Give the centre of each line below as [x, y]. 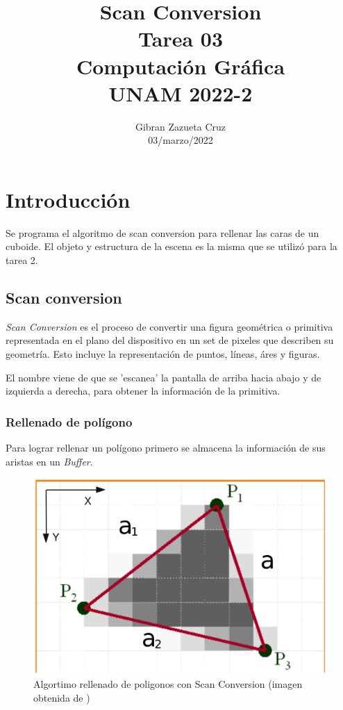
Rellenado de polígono [69, 421]
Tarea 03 [181, 39]
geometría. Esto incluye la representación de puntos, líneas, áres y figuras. [163, 353]
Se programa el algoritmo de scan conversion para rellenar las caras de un [162, 232]
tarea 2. [22, 260]
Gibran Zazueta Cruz [181, 126]
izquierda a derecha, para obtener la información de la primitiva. [143, 391]
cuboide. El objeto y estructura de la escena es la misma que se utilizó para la [171, 246]
